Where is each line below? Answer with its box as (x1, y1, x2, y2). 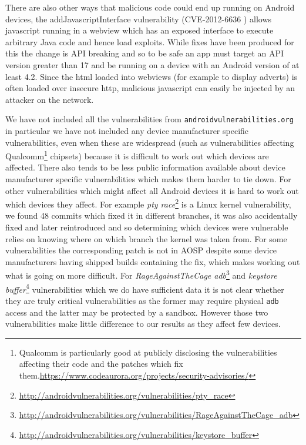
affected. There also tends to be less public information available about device (5, 161, 285, 173)
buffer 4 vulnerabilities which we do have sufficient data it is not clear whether (5, 281, 284, 295)
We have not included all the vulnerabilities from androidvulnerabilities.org (5, 113, 294, 125)
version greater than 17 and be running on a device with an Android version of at (5, 58, 300, 71)
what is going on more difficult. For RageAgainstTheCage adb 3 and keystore (5, 267, 277, 282)
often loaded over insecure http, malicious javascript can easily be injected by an (5, 82, 295, 94)
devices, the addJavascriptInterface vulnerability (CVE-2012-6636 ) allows (5, 12, 272, 25)
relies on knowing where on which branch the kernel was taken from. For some (5, 232, 287, 245)
